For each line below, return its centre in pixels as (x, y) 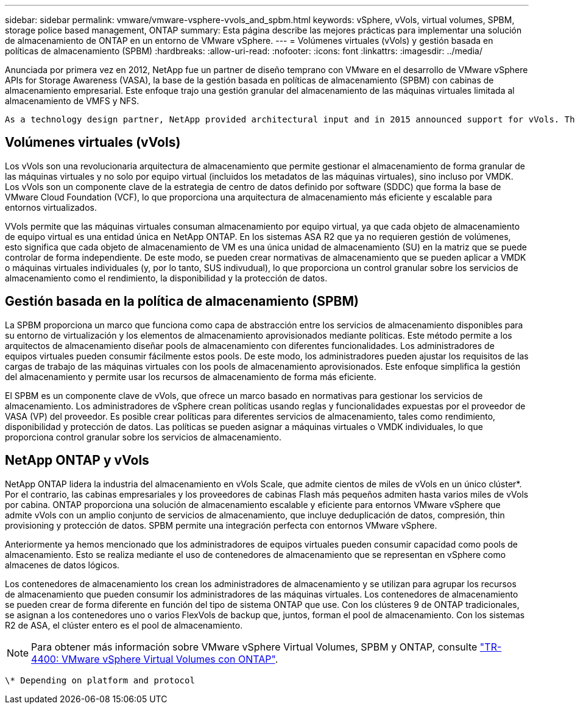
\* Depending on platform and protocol (100, 680)
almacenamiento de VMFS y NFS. (72, 101)
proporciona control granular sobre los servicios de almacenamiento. (143, 437)
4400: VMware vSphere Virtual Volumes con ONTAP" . (155, 659)
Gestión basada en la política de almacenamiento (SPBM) (182, 302)
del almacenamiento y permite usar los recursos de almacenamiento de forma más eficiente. (191, 376)
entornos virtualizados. (51, 207)
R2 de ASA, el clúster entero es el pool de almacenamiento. (124, 625)
